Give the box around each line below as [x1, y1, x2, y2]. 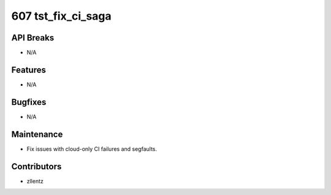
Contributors [11, 161, 62, 172]
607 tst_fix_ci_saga [11, 9, 112, 23]
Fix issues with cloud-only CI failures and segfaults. [26, 145, 158, 153]
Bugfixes [11, 97, 47, 107]
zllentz [26, 177, 44, 185]
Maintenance [11, 129, 63, 139]
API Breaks [11, 32, 55, 43]
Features [11, 64, 46, 75]
